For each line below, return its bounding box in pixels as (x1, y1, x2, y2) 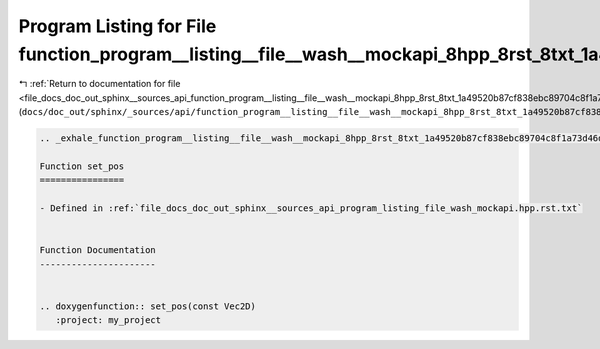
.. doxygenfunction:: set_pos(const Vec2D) (39, 300, 257, 312)
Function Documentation (39, 245, 157, 256)
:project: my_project (55, 315, 162, 326)
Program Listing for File (18, 15, 217, 37)
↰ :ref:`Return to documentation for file (18, 78, 181, 90)
